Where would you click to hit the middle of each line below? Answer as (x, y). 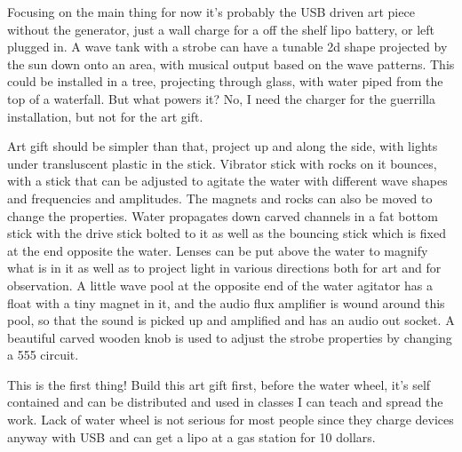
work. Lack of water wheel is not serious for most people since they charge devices (231, 420)
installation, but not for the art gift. (105, 116)
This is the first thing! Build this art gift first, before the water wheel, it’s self (219, 384)
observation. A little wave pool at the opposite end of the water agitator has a (220, 285)
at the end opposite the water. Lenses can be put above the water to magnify (218, 250)
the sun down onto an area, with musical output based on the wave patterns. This (231, 63)
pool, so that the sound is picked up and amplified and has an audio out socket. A (231, 320)
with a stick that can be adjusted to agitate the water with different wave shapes (227, 181)
